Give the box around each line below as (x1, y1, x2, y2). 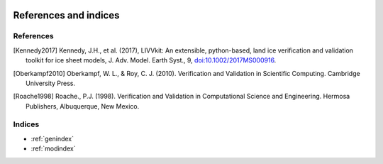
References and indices (13, 9, 120, 21)
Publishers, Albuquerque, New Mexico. (26, 102, 140, 110)
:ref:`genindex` (30, 134, 74, 143)
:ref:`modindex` (30, 144, 76, 153)
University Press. (26, 79, 76, 87)
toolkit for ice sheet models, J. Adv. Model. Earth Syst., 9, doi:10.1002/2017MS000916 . (26, 56, 277, 65)
